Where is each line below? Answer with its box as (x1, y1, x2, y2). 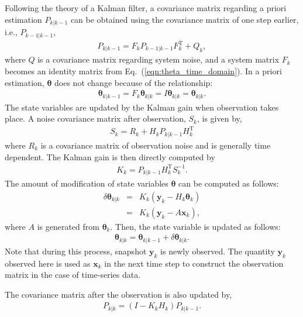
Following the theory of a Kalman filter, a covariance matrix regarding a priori (5, 2, 287, 13)
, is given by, (197, 112, 242, 125)
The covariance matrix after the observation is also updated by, (5, 288, 232, 300)
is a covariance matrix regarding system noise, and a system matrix (37, 53, 280, 66)
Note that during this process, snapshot (5, 244, 147, 257)
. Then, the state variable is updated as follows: (110, 220, 281, 232)
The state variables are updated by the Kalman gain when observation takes (5, 101, 279, 113)
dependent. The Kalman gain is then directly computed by (5, 150, 215, 163)
